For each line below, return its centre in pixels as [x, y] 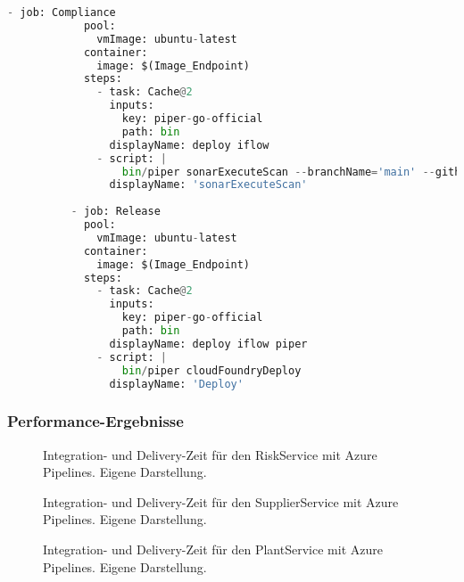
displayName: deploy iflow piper [208, 344]
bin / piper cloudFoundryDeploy [211, 370]
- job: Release [116, 212]
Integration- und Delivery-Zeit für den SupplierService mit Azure [221, 501]
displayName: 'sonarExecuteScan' [208, 185]
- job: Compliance [62, 12]
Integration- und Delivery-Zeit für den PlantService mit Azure [213, 549]
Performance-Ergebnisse [95, 421]
